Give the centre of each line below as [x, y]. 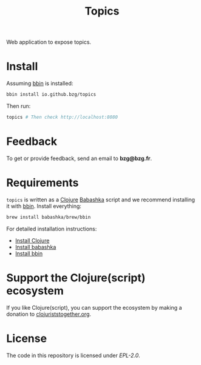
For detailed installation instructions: [52, 229]
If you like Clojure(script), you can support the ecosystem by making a [94, 307]
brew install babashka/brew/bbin [49, 217]
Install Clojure [32, 240]
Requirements [43, 182]
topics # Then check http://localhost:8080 [62, 117]
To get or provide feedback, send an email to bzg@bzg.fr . [79, 158]
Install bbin [29, 253]
